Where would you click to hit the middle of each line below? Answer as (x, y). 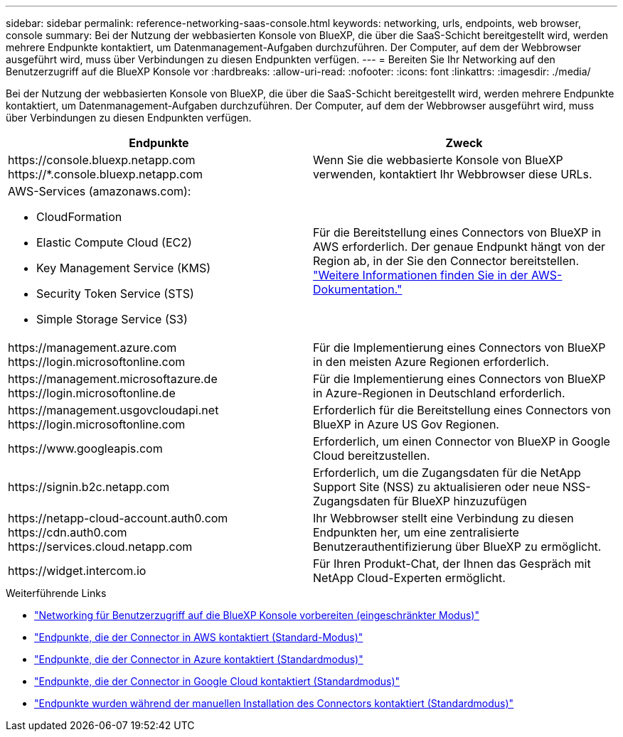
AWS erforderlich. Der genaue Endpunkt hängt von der (459, 247)
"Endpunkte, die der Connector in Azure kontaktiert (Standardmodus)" (199, 659)
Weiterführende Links (56, 593)
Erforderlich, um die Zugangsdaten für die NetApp (447, 473)
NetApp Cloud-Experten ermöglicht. (409, 578)
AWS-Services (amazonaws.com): (100, 191)
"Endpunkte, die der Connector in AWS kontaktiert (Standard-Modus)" (199, 637)
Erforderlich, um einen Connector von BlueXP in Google (462, 441)
